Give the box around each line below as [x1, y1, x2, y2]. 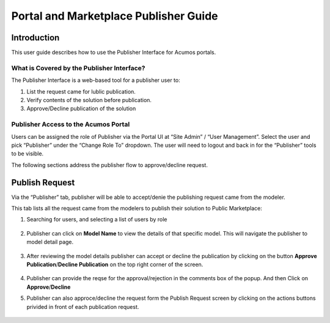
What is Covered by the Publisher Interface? [11, 64, 146, 72]
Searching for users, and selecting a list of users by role [26, 216, 167, 223]
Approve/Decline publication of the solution [26, 105, 136, 113]
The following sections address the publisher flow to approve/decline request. [11, 161, 208, 168]
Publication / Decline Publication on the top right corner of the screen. [26, 261, 204, 268]
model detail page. [26, 239, 74, 246]
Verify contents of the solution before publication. [26, 96, 152, 103]
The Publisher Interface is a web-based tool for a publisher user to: [11, 76, 180, 84]
